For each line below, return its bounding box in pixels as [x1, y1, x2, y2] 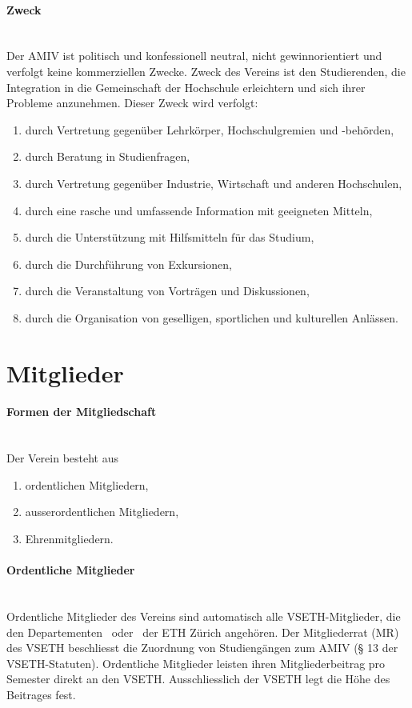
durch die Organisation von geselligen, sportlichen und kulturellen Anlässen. [25, 309, 398, 326]
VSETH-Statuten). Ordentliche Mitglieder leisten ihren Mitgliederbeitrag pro [6, 654, 386, 671]
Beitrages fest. [6, 686, 76, 703]
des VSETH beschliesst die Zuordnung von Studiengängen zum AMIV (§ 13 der [6, 639, 398, 656]
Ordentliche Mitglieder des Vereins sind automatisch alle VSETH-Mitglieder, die [6, 608, 401, 625]
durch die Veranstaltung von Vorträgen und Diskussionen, [25, 282, 310, 299]
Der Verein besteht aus [6, 450, 119, 466]
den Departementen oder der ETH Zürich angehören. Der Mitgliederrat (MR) [6, 623, 399, 640]
